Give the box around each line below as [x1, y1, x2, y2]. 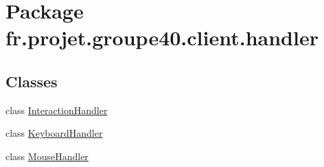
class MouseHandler [5, 148, 89, 163]
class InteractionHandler [5, 102, 108, 117]
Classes [5, 70, 58, 91]
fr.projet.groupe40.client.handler [5, 23, 319, 52]
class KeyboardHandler [5, 126, 103, 140]
